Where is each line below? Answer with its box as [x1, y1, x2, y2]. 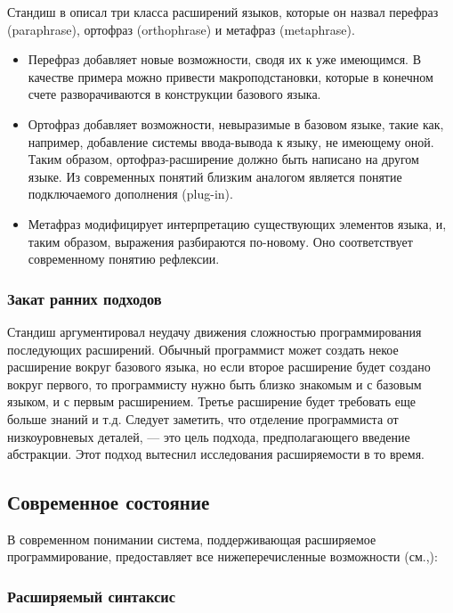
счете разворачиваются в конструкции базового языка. [28, 85, 321, 103]
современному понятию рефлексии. [28, 249, 220, 268]
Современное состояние [7, 488, 210, 516]
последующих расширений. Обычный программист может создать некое [7, 339, 399, 358]
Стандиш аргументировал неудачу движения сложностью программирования [7, 322, 422, 340]
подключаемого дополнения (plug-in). [28, 184, 233, 203]
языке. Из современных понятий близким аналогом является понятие [28, 167, 402, 185]
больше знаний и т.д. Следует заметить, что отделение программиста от [7, 409, 399, 428]
